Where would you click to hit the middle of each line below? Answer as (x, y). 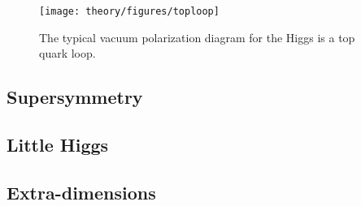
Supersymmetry (75, 97)
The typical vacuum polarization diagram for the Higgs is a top (197, 37)
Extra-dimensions (81, 192)
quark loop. (67, 53)
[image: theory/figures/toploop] (129, 11)
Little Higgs (58, 145)
